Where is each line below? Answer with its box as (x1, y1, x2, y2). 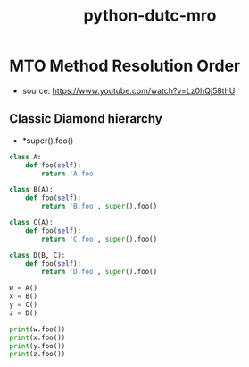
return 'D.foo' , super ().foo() (41, 268, 158, 277)
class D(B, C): (9, 251, 66, 260)
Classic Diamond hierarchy (9, 111, 162, 126)
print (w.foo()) (9, 324, 66, 334)
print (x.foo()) (9, 333, 66, 342)
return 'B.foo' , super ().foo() (41, 202, 158, 211)
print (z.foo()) (9, 350, 66, 359)
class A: (9, 152, 42, 161)
